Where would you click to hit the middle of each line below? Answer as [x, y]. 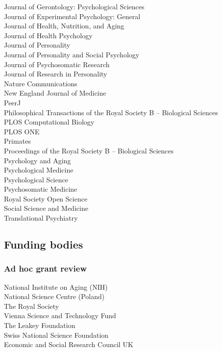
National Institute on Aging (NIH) [56, 287]
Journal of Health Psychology [48, 35]
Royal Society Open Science [46, 198]
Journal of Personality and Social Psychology [72, 54]
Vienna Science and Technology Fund [60, 315]
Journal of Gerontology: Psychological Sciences [74, 6]
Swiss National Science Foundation [56, 335]
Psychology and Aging [37, 160]
